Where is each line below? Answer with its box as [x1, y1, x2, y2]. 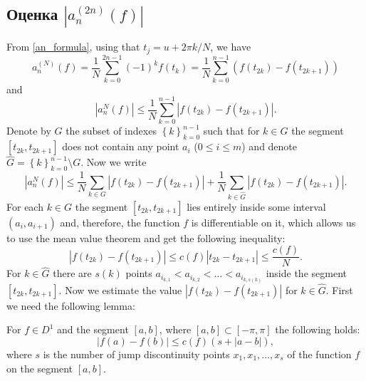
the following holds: [275, 322, 360, 337]
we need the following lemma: [6, 298, 135, 313]
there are [53, 266, 92, 281]
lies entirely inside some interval [187, 199, 326, 214]
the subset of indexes [66, 123, 157, 138]
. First [325, 282, 353, 297]
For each [6, 199, 43, 214]
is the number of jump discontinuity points [43, 346, 230, 361]
